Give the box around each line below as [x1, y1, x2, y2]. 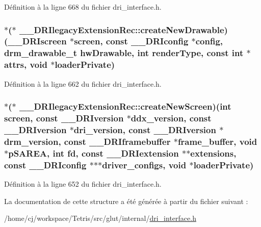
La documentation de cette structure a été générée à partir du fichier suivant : [4, 195, 248, 206]
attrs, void [4, 58, 47, 71]
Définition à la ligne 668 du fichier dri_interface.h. [4, 2, 162, 12]
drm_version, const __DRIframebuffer [4, 135, 171, 147]
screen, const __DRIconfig [74, 35, 189, 47]
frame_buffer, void [177, 135, 257, 147]
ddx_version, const [130, 112, 212, 124]
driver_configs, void [102, 158, 187, 171]
